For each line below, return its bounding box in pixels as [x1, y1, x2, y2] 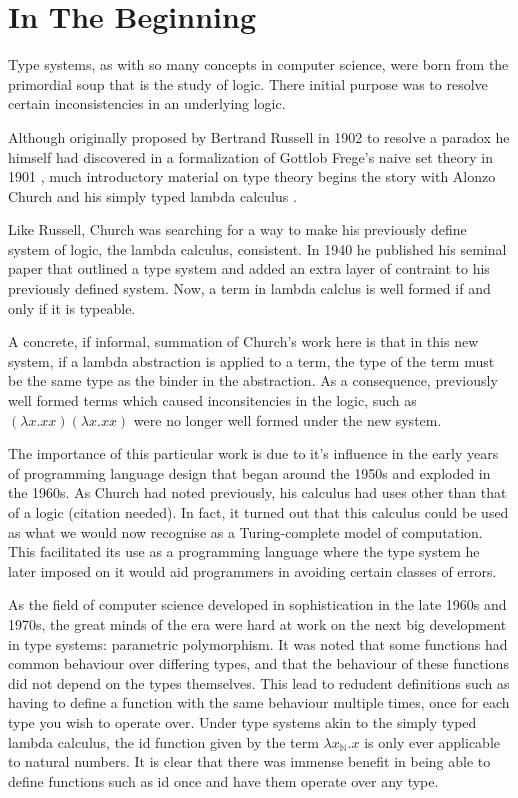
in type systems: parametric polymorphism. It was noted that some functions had [8, 633, 508, 654]
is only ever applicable [364, 731, 501, 752]
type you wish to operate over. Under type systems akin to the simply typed [8, 711, 477, 732]
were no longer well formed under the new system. [133, 409, 442, 430]
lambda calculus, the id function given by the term [8, 731, 319, 752]
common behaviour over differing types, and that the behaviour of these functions [8, 653, 509, 674]
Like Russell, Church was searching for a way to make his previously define [8, 219, 467, 240]
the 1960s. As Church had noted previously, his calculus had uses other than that [8, 482, 507, 503]
